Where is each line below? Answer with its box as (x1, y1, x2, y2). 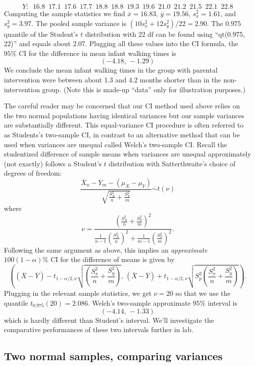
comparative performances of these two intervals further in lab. (4, 324, 194, 335)
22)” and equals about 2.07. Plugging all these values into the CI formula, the (4, 38, 238, 49)
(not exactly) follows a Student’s (4, 158, 102, 168)
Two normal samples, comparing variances (4, 348, 223, 364)
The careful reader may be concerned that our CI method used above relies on (4, 101, 240, 111)
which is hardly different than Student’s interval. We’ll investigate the (4, 314, 214, 325)
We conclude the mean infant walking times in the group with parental (4, 65, 218, 75)
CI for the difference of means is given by (50, 254, 175, 264)
